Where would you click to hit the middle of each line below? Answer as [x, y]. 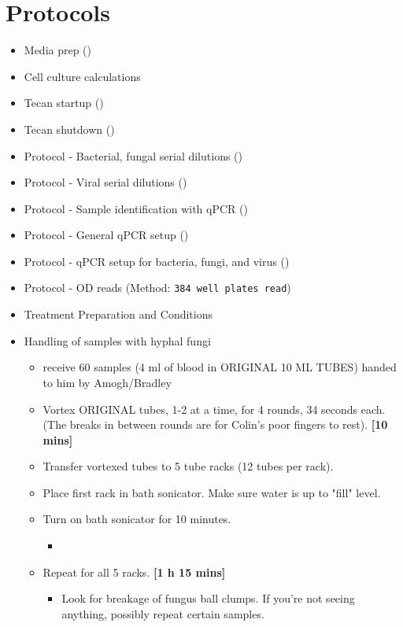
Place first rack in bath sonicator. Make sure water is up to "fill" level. [212, 492]
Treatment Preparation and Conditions [118, 314]
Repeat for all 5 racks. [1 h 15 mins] [134, 572]
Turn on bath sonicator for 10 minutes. [137, 519]
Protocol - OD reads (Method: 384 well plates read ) [157, 288]
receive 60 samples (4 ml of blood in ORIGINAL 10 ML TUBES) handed [220, 367]
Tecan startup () [64, 103]
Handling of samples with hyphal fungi [117, 340]
